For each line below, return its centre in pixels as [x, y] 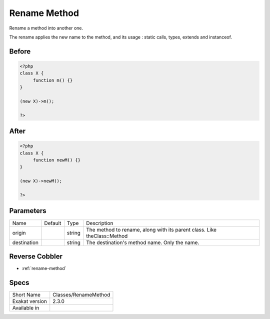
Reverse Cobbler [36, 256]
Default [53, 223]
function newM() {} [57, 160]
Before [20, 51]
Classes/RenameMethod [81, 294]
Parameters [28, 211]
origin [19, 232]
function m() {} [53, 80]
